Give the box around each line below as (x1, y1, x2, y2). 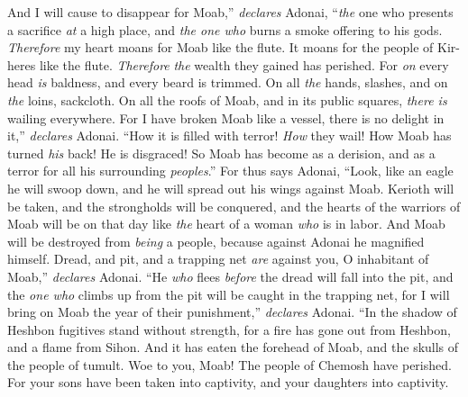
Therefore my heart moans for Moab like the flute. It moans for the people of (7, 38, 434, 57)
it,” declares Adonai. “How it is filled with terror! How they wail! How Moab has (7, 126, 452, 145)
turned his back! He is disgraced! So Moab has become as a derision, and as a (7, 143, 436, 162)
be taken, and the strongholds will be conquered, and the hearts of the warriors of (7, 196, 461, 215)
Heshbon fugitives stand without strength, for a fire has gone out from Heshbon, (7, 320, 451, 338)
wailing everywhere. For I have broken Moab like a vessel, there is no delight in (7, 108, 445, 127)
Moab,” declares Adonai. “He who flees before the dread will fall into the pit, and (7, 266, 454, 285)
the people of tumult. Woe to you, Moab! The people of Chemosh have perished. (7, 355, 452, 374)
